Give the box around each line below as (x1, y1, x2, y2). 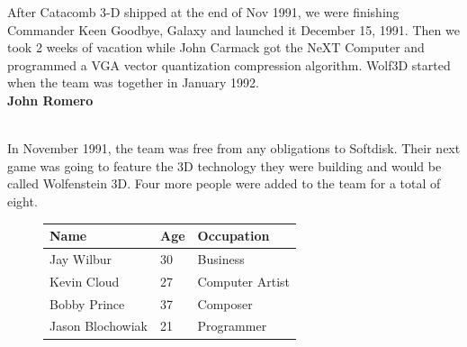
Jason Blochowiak (49, 316, 148, 335)
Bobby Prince (49, 294, 125, 313)
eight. (7, 191, 38, 210)
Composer (197, 294, 253, 313)
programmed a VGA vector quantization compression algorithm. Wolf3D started (7, 55, 451, 74)
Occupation (197, 226, 270, 245)
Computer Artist (197, 271, 291, 290)
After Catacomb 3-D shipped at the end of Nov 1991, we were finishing (7, 3, 400, 21)
